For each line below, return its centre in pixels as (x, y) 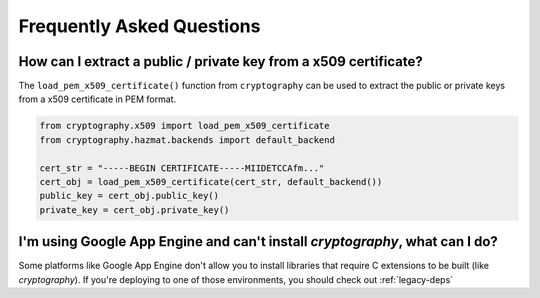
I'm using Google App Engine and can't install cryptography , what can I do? (258, 241)
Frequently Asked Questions (139, 26)
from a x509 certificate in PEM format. (97, 99)
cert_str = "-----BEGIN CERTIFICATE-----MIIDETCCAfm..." (182, 168)
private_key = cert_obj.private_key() (134, 209)
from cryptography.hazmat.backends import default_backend (187, 139)
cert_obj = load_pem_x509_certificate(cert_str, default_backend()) (211, 181)
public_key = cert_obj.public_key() (129, 196)
